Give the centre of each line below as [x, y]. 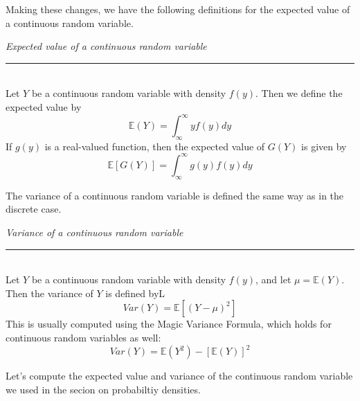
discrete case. [34, 209]
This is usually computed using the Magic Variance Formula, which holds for [169, 324]
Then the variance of [49, 293]
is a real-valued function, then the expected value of [155, 146]
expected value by [44, 106]
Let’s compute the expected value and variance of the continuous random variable [179, 375]
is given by [324, 146]
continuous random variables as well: [83, 337]
